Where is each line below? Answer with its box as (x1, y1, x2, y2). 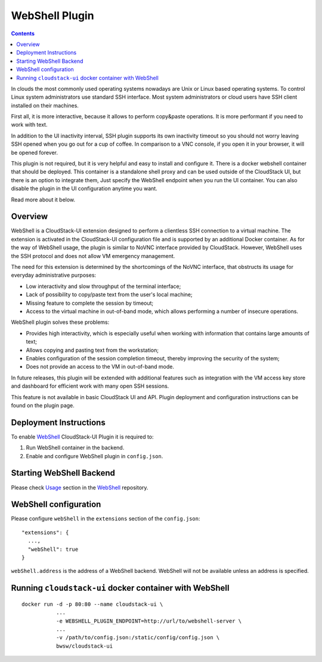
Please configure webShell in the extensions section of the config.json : (11, 515, 200, 522)
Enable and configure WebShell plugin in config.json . (26, 452, 163, 459)
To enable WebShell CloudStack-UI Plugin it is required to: (11, 433, 154, 440)
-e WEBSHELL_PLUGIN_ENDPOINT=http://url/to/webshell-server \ (55, 617, 242, 624)
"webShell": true (27, 545, 79, 553)
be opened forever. (11, 149, 58, 156)
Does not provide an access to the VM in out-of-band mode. (26, 363, 175, 370)
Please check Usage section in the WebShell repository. (11, 484, 148, 491)
